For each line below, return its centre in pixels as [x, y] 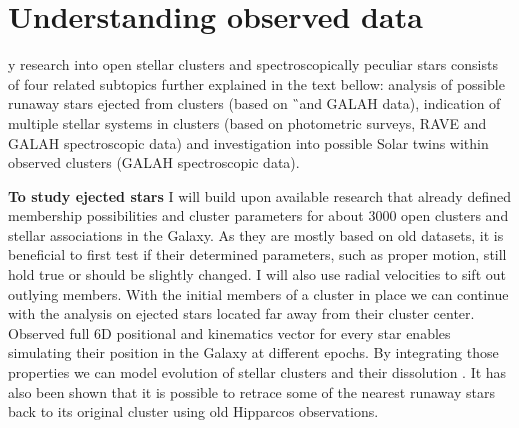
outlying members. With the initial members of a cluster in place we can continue [258, 293]
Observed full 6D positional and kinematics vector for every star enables [229, 332]
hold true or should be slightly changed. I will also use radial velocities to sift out [257, 274]
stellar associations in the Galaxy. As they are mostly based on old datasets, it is [256, 234]
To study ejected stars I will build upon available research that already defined [259, 195]
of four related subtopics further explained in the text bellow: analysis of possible [256, 83]
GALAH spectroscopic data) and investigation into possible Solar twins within [248, 142]
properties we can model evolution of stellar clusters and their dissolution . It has [257, 372]
